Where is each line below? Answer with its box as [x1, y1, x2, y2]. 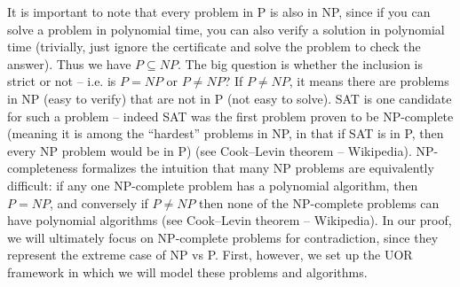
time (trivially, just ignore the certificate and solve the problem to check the [7, 37, 421, 56]
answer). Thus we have [7, 54, 131, 73]
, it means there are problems [289, 72, 449, 90]
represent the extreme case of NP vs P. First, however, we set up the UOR [7, 245, 413, 264]
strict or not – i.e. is [7, 72, 116, 90]
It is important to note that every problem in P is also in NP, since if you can [7, 3, 431, 20]
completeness [7, 159, 78, 177]
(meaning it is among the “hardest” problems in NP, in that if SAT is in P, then [7, 124, 444, 143]
